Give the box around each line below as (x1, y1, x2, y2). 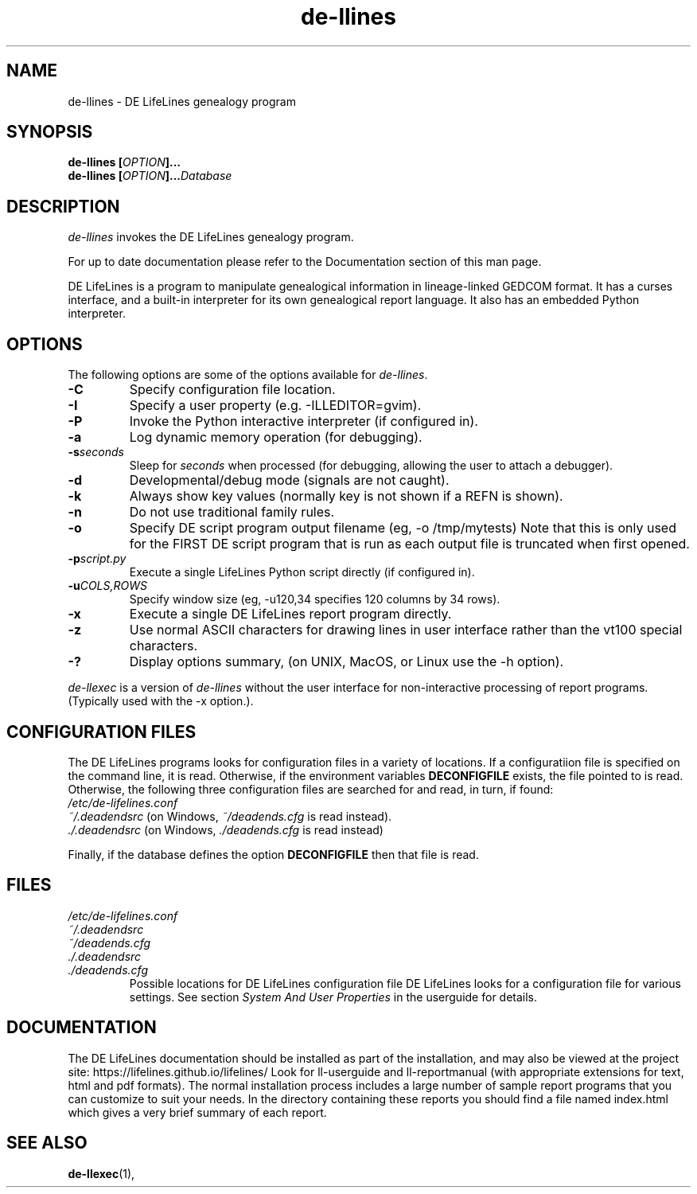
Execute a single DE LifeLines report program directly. (129, 606, 452, 622)
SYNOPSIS (6, 122, 93, 142)
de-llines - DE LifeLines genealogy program (68, 94, 296, 108)
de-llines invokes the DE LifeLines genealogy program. (68, 230, 354, 244)
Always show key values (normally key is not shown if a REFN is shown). (129, 488, 563, 505)
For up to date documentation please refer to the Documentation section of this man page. (68, 255, 542, 269)
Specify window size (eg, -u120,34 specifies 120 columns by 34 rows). (129, 592, 500, 607)
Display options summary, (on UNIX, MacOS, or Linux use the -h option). (129, 654, 564, 670)
